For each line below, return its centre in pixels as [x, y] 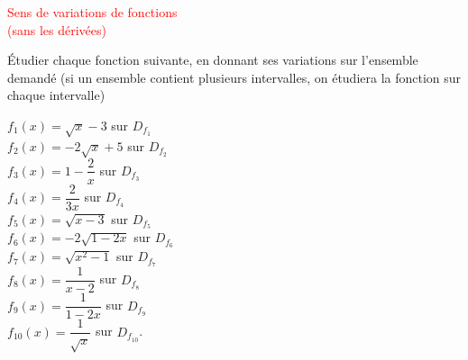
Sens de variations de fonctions [92, 12]
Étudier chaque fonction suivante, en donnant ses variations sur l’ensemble [213, 60]
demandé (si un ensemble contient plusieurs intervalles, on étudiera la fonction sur [234, 77]
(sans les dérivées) [57, 29]
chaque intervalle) [56, 95]
